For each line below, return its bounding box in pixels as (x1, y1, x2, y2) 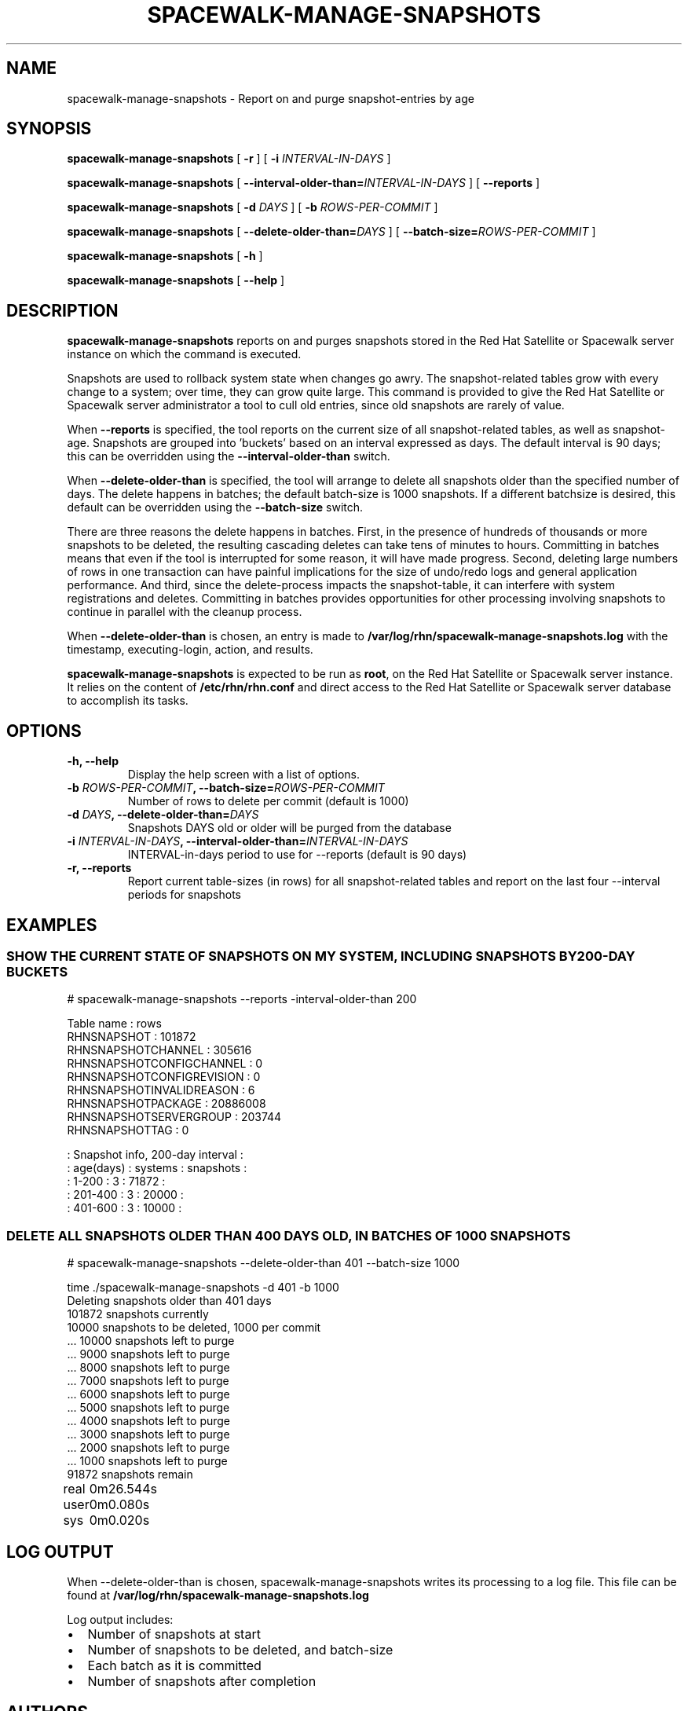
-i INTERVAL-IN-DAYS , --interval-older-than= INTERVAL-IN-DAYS (67, 834, 408, 848)
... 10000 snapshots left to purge (67, 1334, 235, 1348)
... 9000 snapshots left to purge (67, 1347, 230, 1361)
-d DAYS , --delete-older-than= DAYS (67, 808, 259, 822)
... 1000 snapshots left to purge (67, 1454, 228, 1468)
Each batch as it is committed (87, 1657, 262, 1673)
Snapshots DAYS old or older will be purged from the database (127, 821, 452, 835)
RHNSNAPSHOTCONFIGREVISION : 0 (67, 1070, 261, 1084)
